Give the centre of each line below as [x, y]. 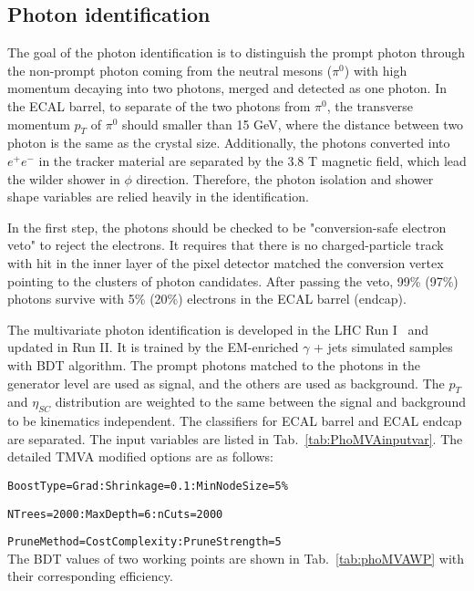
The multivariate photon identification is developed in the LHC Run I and [218, 329]
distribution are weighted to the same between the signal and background [260, 402]
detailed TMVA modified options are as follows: [140, 456]
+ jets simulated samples [383, 347]
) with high [376, 70]
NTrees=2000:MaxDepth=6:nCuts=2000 [115, 514]
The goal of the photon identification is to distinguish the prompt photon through [237, 52]
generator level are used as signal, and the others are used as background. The [226, 383]
